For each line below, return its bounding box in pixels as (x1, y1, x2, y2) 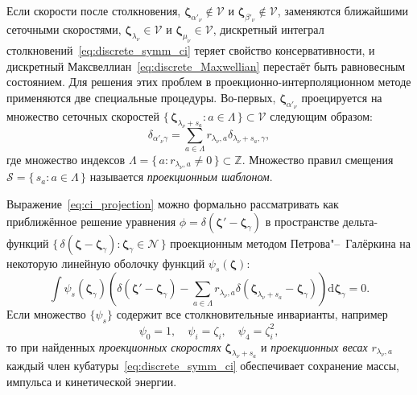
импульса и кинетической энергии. (6, 372, 177, 389)
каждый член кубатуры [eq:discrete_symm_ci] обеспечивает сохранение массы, (6, 357, 399, 374)
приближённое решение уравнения (6, 212, 176, 229)
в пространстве (265, 212, 340, 229)
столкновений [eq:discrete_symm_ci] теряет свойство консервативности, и (6, 41, 375, 58)
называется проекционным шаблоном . (89, 168, 273, 185)
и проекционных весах (261, 338, 368, 355)
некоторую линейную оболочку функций (6, 254, 205, 271)
